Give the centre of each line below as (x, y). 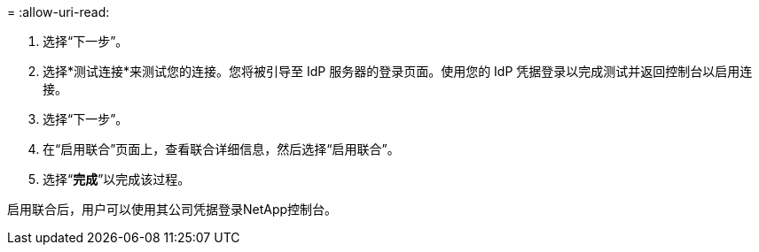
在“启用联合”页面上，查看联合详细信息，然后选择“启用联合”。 (221, 149)
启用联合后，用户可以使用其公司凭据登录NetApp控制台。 (172, 209)
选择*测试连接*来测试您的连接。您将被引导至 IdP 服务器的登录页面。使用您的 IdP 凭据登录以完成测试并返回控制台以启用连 (398, 71)
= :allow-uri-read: (59, 12)
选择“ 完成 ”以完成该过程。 (117, 179)
